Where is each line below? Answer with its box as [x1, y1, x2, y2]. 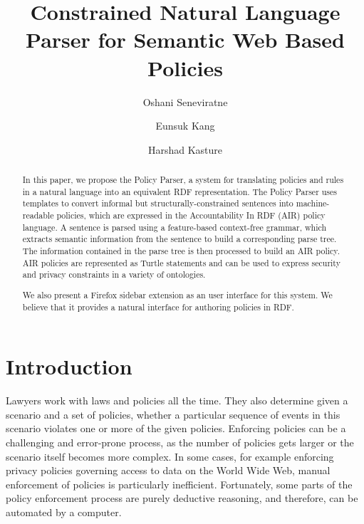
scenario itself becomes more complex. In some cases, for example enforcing [6, 449, 334, 463]
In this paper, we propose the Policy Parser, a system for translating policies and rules [22, 174, 344, 186]
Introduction [6, 352, 132, 381]
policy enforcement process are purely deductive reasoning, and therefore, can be [6, 491, 358, 505]
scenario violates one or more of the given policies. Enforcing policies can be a [6, 421, 346, 436]
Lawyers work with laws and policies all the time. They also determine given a [6, 393, 348, 408]
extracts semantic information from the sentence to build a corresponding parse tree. [22, 233, 337, 245]
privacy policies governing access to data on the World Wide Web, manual [6, 463, 331, 478]
